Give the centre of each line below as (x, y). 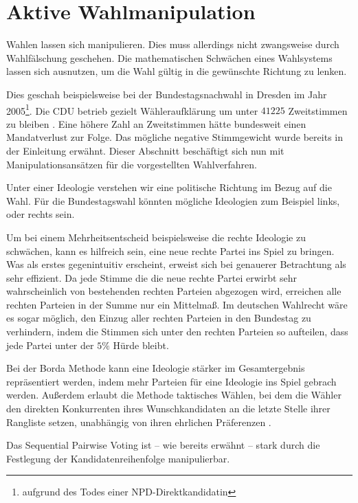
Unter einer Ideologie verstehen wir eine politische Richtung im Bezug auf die (169, 187)
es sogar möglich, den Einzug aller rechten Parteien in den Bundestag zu (159, 318)
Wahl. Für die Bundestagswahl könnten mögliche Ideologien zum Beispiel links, (173, 200)
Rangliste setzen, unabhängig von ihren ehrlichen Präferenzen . (139, 422)
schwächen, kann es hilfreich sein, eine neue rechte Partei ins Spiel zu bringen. (170, 250)
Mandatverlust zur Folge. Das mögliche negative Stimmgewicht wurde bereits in (175, 137)
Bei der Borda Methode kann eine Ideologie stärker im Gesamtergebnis (156, 368)
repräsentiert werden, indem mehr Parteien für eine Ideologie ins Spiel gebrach (171, 381)
